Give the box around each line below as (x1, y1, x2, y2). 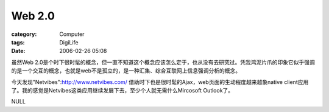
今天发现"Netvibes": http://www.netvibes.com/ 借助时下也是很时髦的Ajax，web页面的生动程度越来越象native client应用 (11, 78, 309, 85)
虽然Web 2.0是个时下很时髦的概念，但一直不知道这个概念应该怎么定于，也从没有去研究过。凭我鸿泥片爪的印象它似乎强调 (11, 58, 315, 66)
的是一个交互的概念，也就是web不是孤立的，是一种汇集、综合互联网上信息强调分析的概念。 (11, 67, 241, 74)
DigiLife (59, 38, 79, 46)
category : (11, 30, 37, 38)
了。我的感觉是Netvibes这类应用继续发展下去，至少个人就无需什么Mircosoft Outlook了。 (11, 86, 234, 94)
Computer (59, 30, 85, 38)
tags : (11, 38, 25, 46)
